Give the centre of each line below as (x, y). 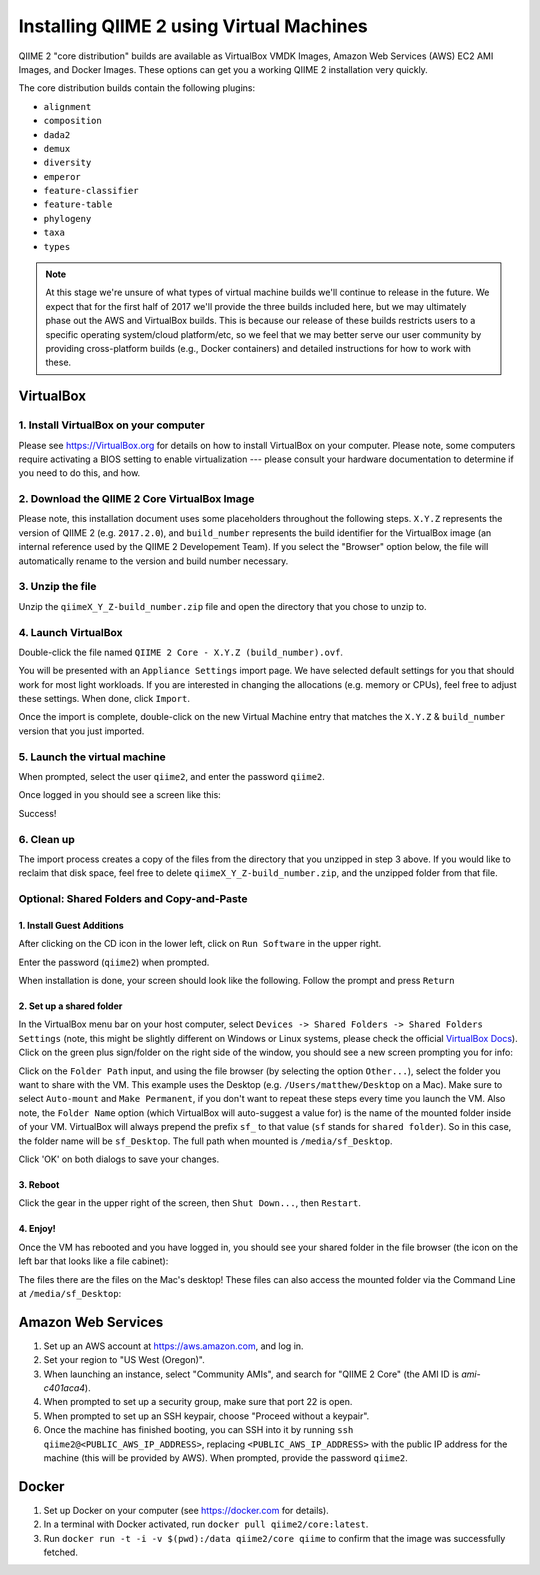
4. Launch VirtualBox (70, 632)
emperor (62, 176)
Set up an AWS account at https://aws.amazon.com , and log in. (173, 1346)
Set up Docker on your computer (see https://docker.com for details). (186, 1510)
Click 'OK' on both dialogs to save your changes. (119, 1159)
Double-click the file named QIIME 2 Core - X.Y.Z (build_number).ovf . (181, 652)
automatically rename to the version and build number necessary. (153, 561)
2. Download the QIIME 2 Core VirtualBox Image (136, 499)
